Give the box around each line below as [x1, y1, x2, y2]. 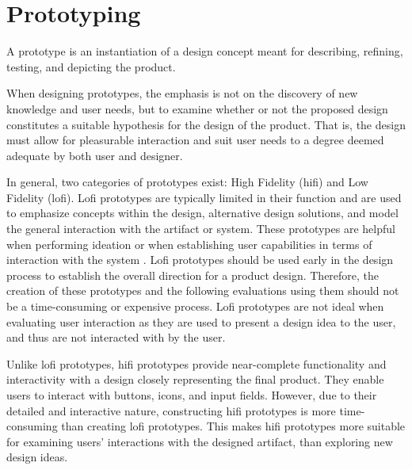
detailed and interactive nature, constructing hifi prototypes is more [6, 402, 336, 418]
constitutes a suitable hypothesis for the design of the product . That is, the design [6, 116, 406, 132]
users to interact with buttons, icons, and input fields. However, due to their [6, 387, 377, 403]
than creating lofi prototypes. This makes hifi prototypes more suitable [61, 418, 406, 434]
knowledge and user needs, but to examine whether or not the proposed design [6, 100, 388, 117]
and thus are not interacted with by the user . [6, 329, 226, 346]
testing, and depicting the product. [6, 58, 176, 75]
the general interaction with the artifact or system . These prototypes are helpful [6, 220, 395, 237]
